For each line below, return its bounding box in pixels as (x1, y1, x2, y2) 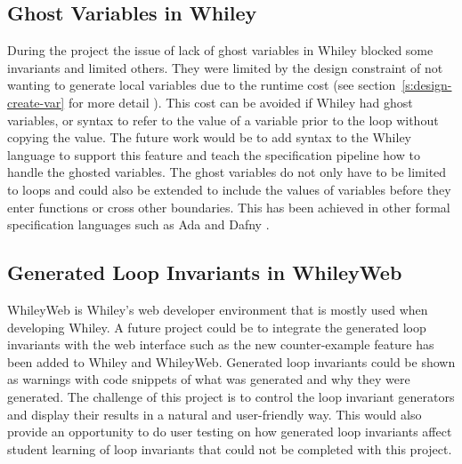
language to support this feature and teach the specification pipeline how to (7, 145, 420, 164)
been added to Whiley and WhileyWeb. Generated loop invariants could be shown (7, 352, 456, 371)
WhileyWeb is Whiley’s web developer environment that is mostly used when (7, 300, 428, 318)
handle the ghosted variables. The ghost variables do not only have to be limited (7, 163, 447, 181)
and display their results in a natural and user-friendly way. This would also (7, 404, 422, 423)
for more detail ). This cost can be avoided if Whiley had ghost (68, 92, 413, 111)
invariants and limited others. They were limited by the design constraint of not (7, 58, 443, 76)
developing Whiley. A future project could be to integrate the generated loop (7, 317, 426, 336)
